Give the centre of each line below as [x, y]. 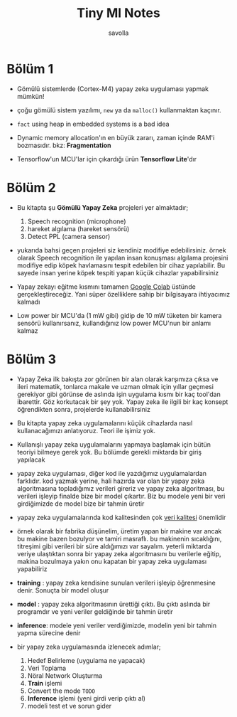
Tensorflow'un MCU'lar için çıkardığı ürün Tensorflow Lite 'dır [107, 159]
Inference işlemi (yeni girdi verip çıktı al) [87, 698]
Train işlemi [45, 683]
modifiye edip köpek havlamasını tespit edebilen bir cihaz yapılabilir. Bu [121, 265]
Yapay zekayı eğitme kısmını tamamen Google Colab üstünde [106, 287]
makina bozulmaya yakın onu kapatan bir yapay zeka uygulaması [112, 561]
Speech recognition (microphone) [77, 221]
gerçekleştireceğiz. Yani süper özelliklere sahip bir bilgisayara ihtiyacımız [123, 294]
